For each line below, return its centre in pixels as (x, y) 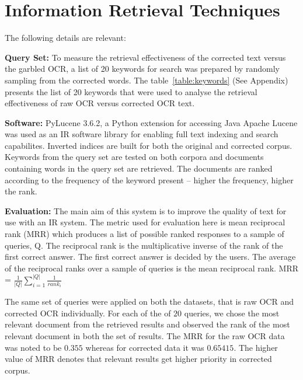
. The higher (256, 347)
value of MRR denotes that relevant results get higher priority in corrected (138, 359)
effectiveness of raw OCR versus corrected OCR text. (100, 103)
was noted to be (33, 347)
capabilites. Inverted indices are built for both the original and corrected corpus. (149, 145)
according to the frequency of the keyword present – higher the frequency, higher (149, 179)
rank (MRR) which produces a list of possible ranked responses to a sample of (144, 234)
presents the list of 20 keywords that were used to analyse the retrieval (131, 91)
